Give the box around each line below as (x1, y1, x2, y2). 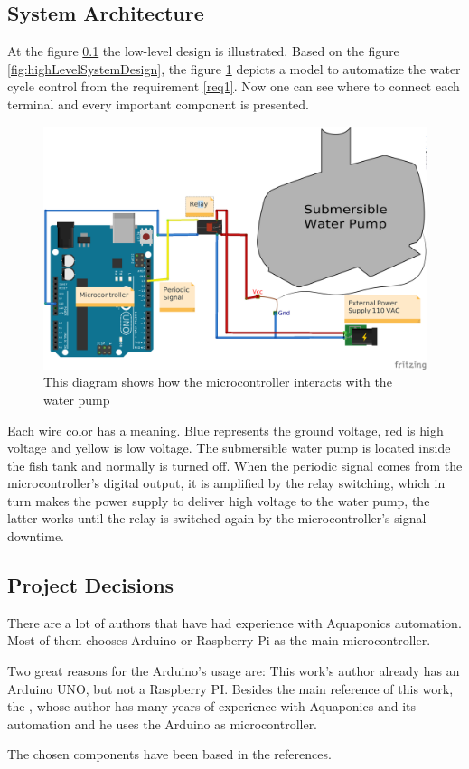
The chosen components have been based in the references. (7, 745, 332, 764)
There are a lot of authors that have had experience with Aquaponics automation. (7, 613, 462, 632)
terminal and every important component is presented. (7, 94, 309, 113)
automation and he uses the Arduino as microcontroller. (7, 714, 318, 733)
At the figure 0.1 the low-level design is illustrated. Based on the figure (7, 42, 399, 61)
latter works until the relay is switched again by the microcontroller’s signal (7, 509, 427, 528)
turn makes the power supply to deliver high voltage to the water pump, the (7, 491, 430, 510)
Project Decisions (7, 571, 174, 599)
